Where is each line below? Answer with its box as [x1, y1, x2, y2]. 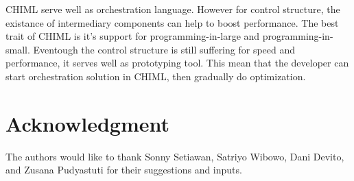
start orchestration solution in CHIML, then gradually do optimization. [5, 69, 306, 83]
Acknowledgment [5, 109, 169, 137]
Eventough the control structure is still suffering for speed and [33, 42, 296, 56]
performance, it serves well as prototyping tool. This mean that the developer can [5, 56, 349, 70]
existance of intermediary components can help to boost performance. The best [5, 15, 339, 29]
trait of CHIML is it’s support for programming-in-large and [5, 29, 260, 43]
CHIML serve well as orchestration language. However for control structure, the [5, 2, 340, 16]
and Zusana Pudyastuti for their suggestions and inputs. [5, 162, 242, 177]
